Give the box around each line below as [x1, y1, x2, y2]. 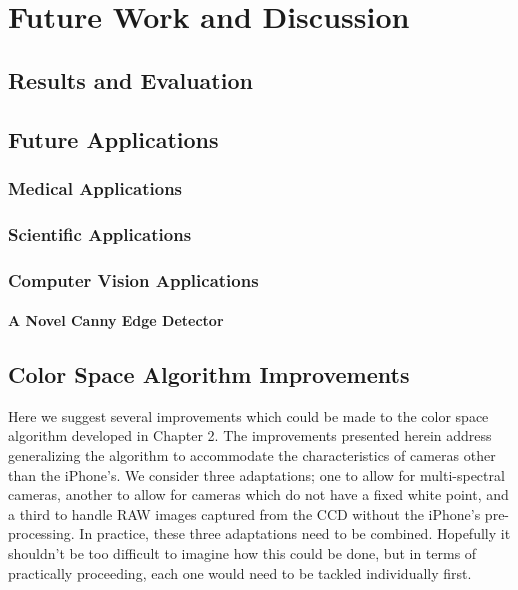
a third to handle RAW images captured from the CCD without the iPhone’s [8, 503, 481, 524]
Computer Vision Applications [8, 267, 259, 292]
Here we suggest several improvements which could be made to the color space [8, 405, 489, 426]
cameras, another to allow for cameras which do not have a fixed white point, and [8, 484, 509, 505]
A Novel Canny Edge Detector [8, 310, 224, 331]
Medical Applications [8, 175, 183, 200]
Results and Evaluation [8, 64, 253, 95]
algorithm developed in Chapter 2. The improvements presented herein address [8, 425, 492, 446]
